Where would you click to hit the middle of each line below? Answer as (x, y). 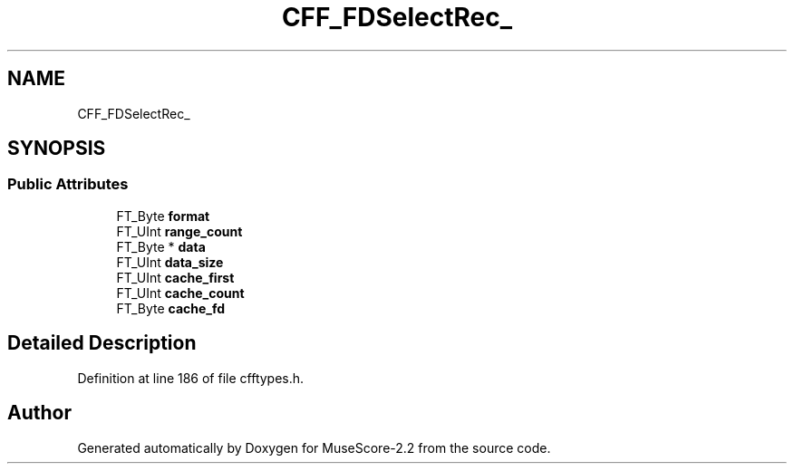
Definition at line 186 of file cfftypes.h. (191, 378)
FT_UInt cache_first (175, 277)
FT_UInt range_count (179, 231)
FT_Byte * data (161, 246)
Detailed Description (102, 343)
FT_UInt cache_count (180, 293)
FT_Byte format (163, 216)
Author (39, 413)
